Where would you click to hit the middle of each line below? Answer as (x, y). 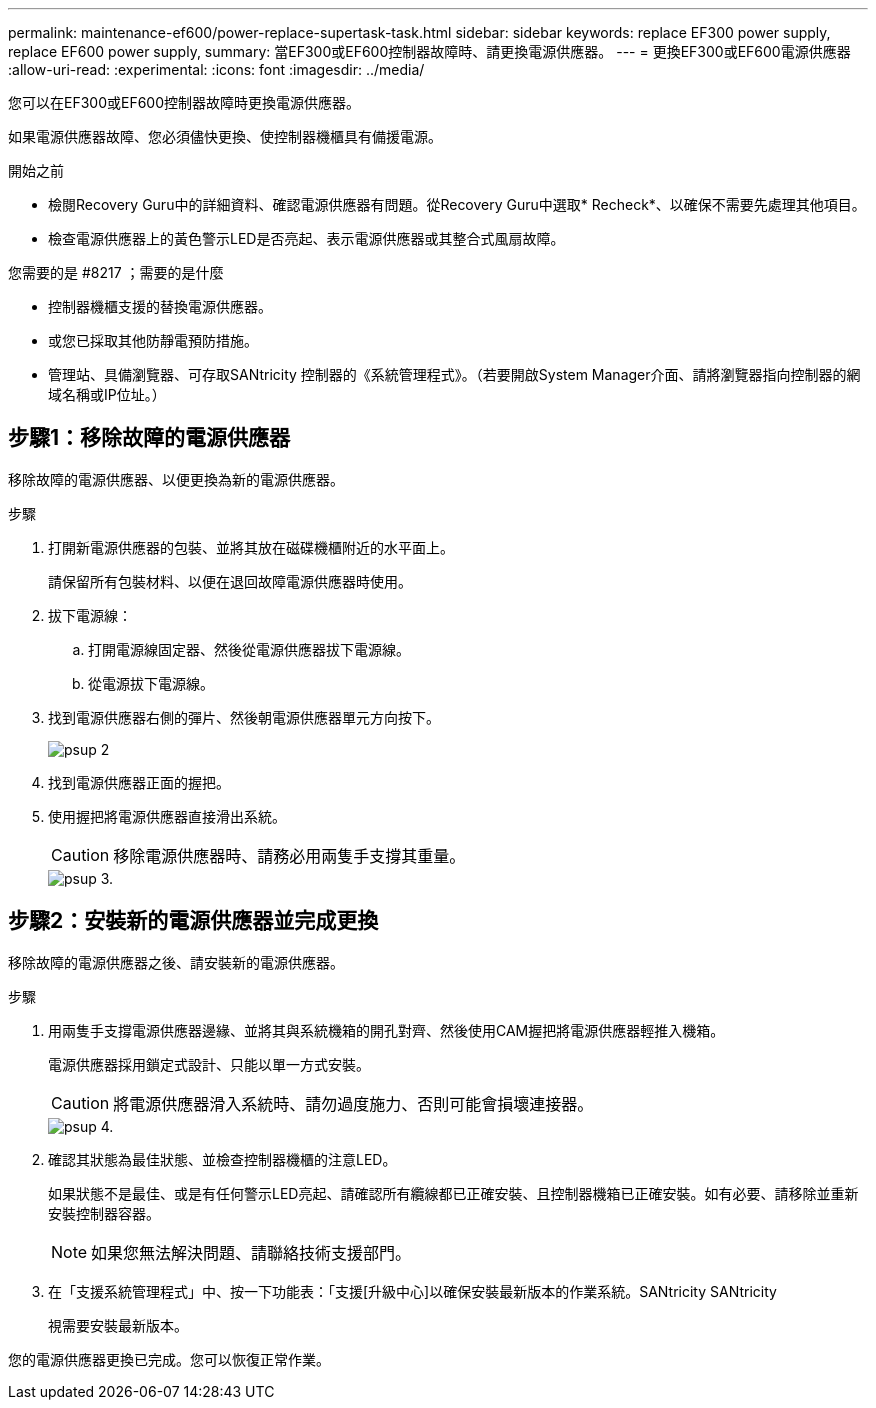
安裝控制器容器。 (104, 1213)
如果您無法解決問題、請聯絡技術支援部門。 (251, 1252)
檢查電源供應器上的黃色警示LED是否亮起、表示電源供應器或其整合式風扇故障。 (306, 238)
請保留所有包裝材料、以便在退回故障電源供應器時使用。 (230, 581)
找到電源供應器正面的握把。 (139, 782)
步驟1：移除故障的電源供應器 (149, 438)
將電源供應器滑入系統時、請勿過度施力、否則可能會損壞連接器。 (353, 1103)
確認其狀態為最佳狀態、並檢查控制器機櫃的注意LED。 (222, 1159)
